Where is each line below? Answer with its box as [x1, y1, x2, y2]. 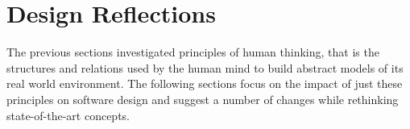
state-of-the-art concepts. [6, 106, 130, 123]
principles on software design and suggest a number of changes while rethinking [6, 90, 399, 107]
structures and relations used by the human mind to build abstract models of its [6, 59, 404, 76]
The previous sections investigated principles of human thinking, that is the [6, 44, 379, 60]
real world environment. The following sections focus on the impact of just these [6, 75, 403, 92]
